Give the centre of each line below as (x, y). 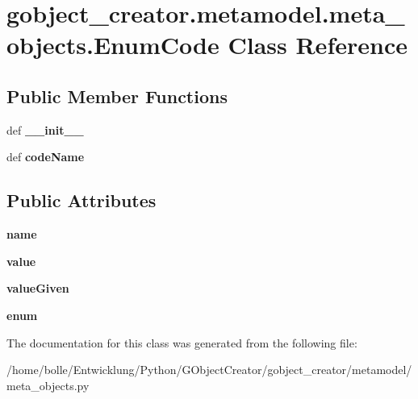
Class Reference (318, 45)
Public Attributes (82, 200)
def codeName (46, 157)
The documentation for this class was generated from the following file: (182, 342)
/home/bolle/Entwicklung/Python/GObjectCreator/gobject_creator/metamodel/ (209, 370)
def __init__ (45, 129)
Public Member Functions (117, 96)
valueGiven (38, 288)
